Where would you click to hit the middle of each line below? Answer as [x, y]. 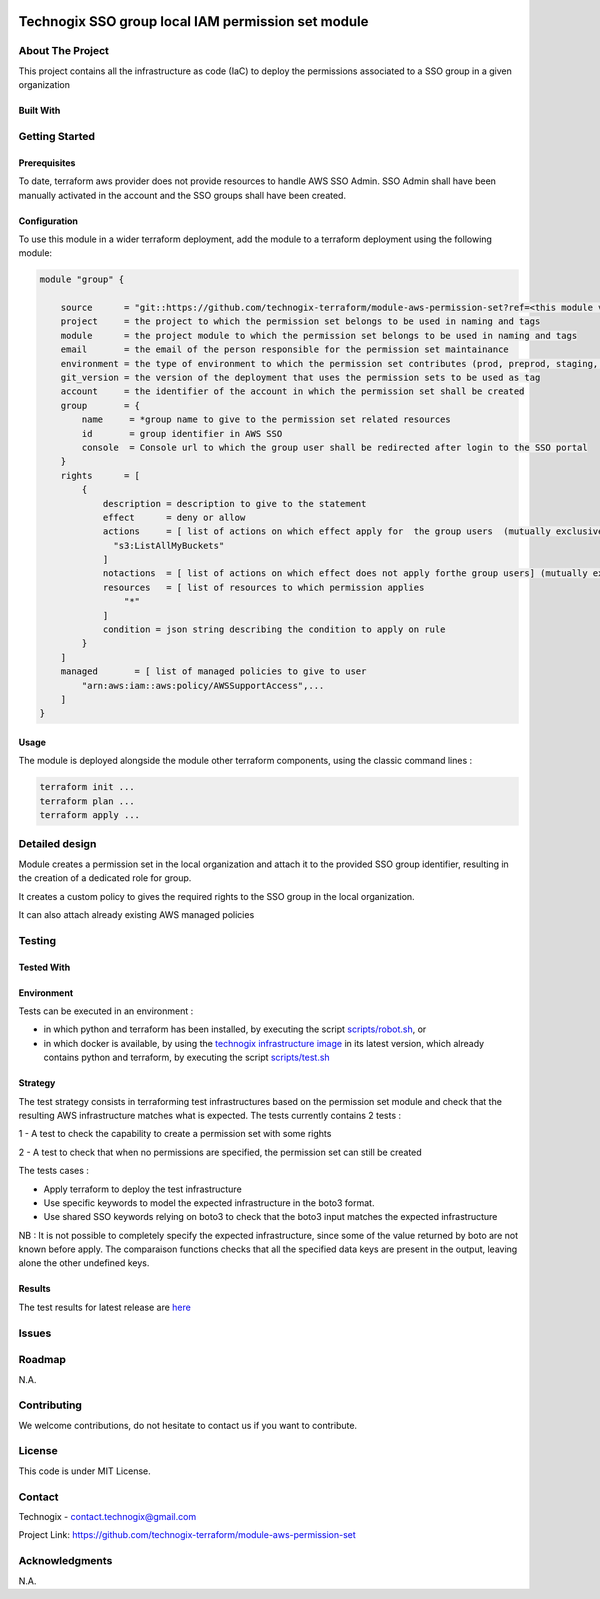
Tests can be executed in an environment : [106, 1011]
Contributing [50, 1405]
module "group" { [82, 279]
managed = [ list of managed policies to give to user [213, 671]
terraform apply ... [89, 815]
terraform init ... [87, 787]
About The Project [64, 51]
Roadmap [42, 1360]
